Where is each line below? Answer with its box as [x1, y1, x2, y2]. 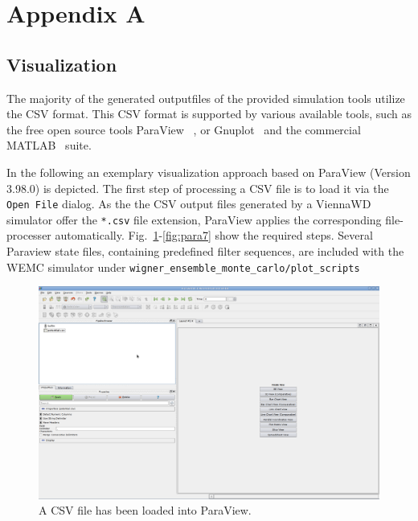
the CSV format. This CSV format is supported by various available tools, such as [6, 105, 412, 122]
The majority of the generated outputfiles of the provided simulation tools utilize [6, 89, 405, 106]
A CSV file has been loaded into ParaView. [39, 502, 252, 519]
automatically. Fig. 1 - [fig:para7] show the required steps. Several [55, 227, 373, 244]
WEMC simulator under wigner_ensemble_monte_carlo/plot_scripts [6, 258, 360, 275]
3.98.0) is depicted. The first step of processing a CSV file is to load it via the [6, 179, 389, 196]
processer [6, 227, 51, 244]
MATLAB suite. [6, 137, 92, 154]
